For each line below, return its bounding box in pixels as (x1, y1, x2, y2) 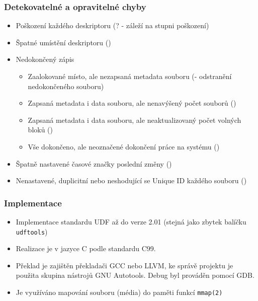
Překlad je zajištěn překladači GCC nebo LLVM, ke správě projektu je (16, 260, 233, 270)
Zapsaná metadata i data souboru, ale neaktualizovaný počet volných (28, 114, 241, 125)
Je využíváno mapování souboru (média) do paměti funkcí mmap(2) (16, 287, 223, 297)
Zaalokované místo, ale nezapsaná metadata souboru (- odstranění (28, 71, 232, 81)
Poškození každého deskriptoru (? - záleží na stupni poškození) (16, 20, 209, 31)
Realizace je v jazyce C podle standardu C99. (16, 243, 156, 254)
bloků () (28, 124, 53, 135)
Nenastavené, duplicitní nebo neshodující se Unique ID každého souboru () (16, 175, 247, 186)
